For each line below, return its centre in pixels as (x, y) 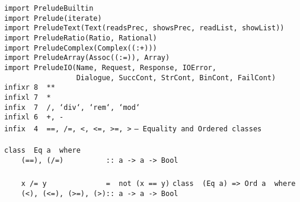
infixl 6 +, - (34, 117)
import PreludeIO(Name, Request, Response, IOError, (110, 67)
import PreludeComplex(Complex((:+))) (81, 48)
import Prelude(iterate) (53, 18)
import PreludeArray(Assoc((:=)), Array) (87, 58)
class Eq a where (42, 151)
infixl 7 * (28, 97)
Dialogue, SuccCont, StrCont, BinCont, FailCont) (176, 78)
